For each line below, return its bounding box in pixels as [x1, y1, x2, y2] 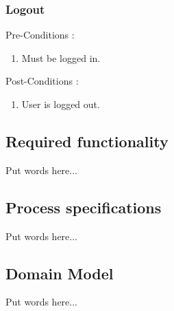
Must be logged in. [21, 50, 101, 65]
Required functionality [5, 130, 169, 151]
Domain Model [5, 262, 114, 283]
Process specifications [5, 196, 162, 217]
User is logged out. [21, 97, 100, 111]
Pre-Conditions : [5, 28, 75, 42]
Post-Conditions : [5, 74, 79, 88]
